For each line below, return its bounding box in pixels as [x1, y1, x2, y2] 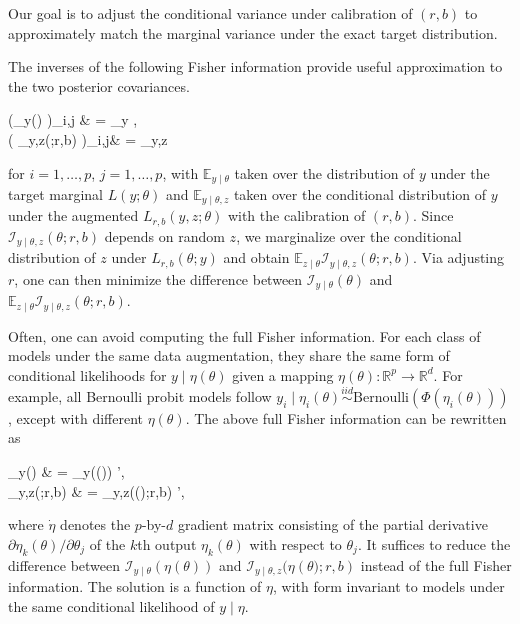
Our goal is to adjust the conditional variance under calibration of [8, 3, 413, 23]
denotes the [60, 514, 131, 535]
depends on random [104, 225, 225, 246]
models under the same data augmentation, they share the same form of [8, 345, 450, 366]
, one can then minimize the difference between [14, 268, 303, 289]
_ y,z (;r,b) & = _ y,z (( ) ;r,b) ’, [8, 480, 185, 501]
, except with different [8, 407, 143, 428]
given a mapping [232, 364, 334, 385]
